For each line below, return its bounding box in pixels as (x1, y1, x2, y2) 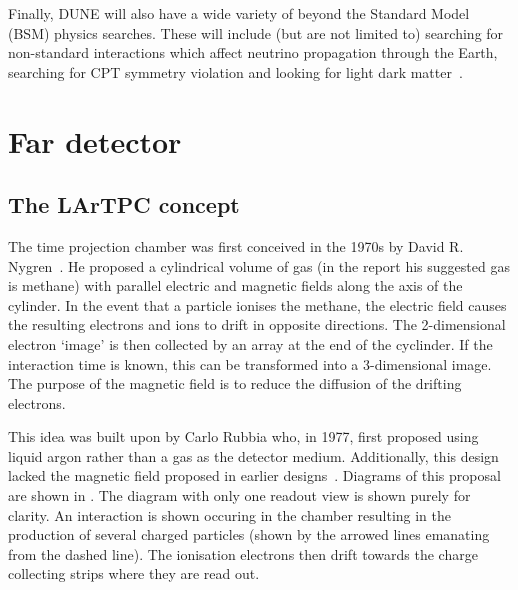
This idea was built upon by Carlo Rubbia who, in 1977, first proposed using (8, 426, 479, 447)
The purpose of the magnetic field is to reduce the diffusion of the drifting (8, 373, 462, 394)
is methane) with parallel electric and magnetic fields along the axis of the (8, 275, 463, 296)
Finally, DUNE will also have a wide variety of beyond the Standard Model (8, 3, 470, 23)
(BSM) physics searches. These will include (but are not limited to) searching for (8, 22, 504, 43)
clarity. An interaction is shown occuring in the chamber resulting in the (8, 504, 452, 525)
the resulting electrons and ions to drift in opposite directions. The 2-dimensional (8, 314, 506, 335)
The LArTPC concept (8, 189, 240, 220)
